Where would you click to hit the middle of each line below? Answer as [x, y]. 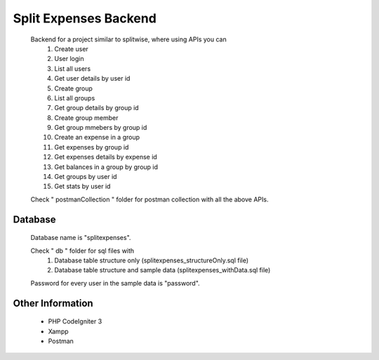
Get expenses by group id [92, 147]
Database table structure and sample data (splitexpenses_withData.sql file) [162, 270]
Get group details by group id [97, 108]
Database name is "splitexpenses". [81, 238]
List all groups [75, 98]
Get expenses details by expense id [106, 157]
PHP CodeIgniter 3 [75, 321]
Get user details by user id [92, 79]
